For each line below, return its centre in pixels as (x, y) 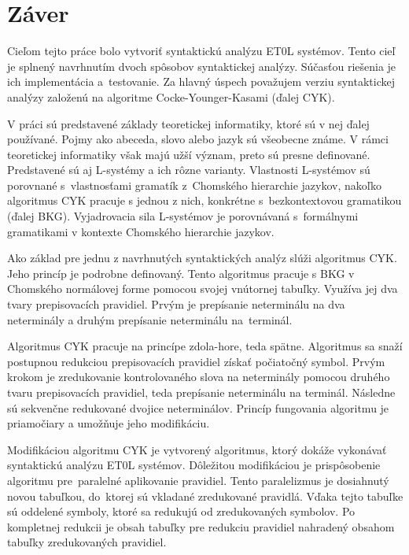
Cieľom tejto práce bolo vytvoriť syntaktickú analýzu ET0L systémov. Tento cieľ (201, 51)
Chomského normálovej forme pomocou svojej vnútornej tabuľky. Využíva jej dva (203, 289)
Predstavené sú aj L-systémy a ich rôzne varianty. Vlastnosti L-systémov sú (189, 170)
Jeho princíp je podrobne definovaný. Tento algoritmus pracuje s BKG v (181, 273)
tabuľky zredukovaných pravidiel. (87, 542)
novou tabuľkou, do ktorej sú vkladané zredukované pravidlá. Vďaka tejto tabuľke (205, 496)
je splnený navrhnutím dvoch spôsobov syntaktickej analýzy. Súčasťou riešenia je (202, 66)
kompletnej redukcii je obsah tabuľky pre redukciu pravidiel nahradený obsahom (201, 526)
